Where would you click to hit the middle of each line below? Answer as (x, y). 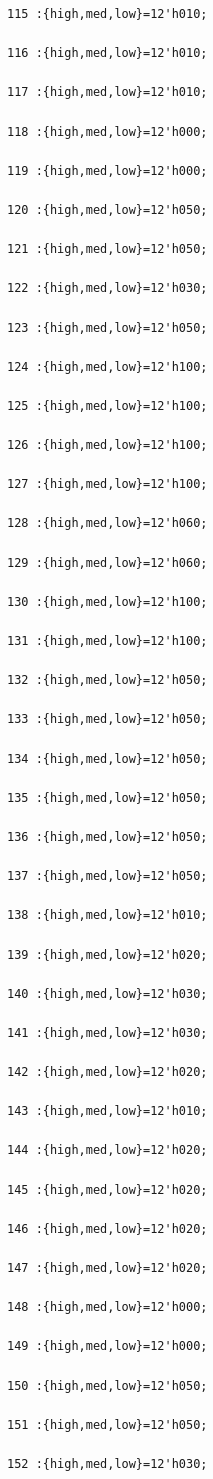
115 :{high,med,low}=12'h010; (107, 14)
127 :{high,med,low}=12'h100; (107, 484)
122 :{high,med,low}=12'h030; (107, 288)
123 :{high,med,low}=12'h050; (107, 327)
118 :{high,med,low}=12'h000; (107, 131)
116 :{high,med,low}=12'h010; (107, 53)
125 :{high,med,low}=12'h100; (107, 405)
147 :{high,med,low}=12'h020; (107, 1268)
